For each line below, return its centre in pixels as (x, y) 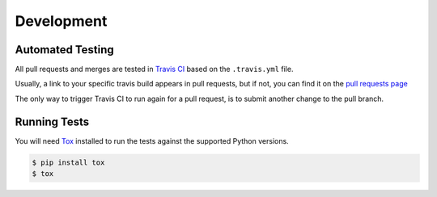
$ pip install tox (68, 162)
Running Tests (52, 122)
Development (61, 21)
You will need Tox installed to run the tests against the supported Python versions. (152, 140)
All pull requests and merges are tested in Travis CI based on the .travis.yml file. (154, 69)
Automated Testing (65, 50)
